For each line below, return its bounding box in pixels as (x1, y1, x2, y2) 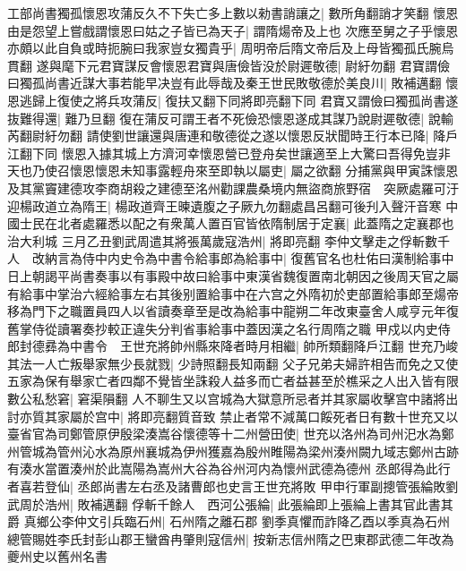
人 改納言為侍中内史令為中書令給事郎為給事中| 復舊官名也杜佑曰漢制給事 (7, 249, 442, 268)
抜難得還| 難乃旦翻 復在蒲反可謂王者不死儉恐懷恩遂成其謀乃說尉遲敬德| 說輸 (7, 108, 453, 127)
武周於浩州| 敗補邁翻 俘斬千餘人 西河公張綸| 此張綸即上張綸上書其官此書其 (7, 494, 453, 513)
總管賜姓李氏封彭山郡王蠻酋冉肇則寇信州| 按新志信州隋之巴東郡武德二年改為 (7, 529, 454, 548)
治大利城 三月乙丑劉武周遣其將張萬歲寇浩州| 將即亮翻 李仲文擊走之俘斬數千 (7, 231, 450, 250)
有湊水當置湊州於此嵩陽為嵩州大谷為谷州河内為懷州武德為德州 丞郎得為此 (7, 459, 438, 478)
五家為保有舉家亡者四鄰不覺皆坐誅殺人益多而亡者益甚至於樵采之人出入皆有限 (7, 371, 459, 390)
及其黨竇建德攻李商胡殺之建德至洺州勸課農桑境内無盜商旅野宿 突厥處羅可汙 (7, 178, 459, 197)
